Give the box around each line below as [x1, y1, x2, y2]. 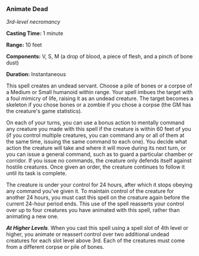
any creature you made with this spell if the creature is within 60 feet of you [6, 126, 191, 133]
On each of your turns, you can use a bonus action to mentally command [6, 119, 185, 126]
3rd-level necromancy [6, 18, 61, 26]
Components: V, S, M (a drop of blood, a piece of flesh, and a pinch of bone [6, 53, 193, 60]
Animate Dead [6, 5, 49, 13]
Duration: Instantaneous [6, 71, 67, 78]
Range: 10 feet [6, 41, 42, 49]
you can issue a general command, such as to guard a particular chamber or [6, 151, 193, 158]
